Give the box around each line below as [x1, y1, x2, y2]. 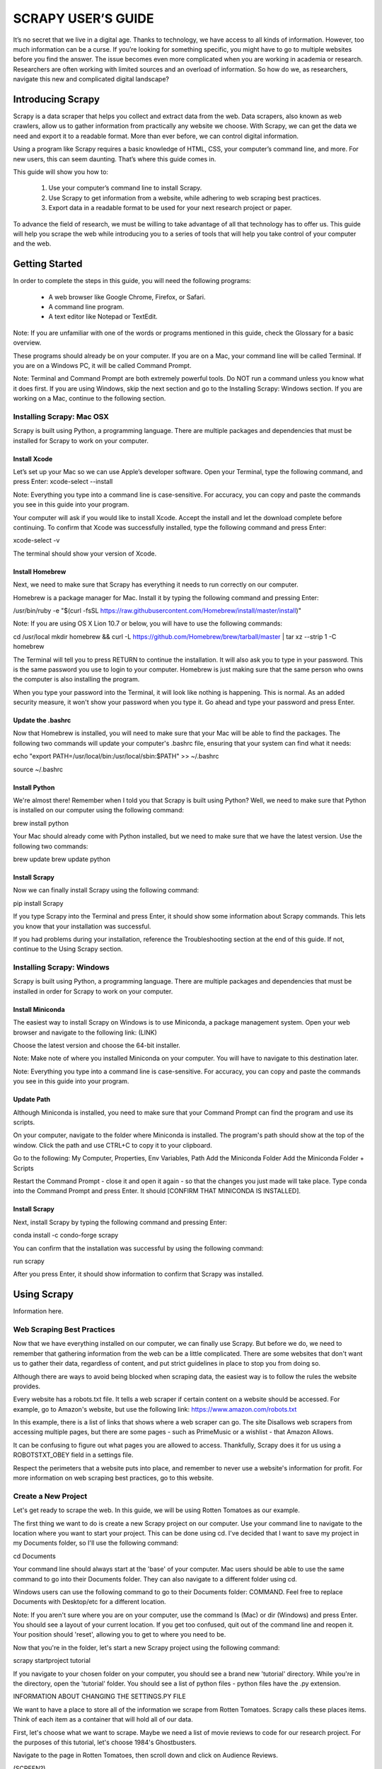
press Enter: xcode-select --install [13, 478, 113, 486]
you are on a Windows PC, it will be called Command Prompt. [13, 361, 192, 369]
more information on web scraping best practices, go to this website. [13, 1474, 214, 1482]
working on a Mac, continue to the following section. [13, 394, 166, 403]
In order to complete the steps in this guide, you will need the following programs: [13, 277, 251, 285]
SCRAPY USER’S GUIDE [13, 11, 155, 26]
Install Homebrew [13, 567, 66, 576]
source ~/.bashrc [13, 765, 64, 773]
